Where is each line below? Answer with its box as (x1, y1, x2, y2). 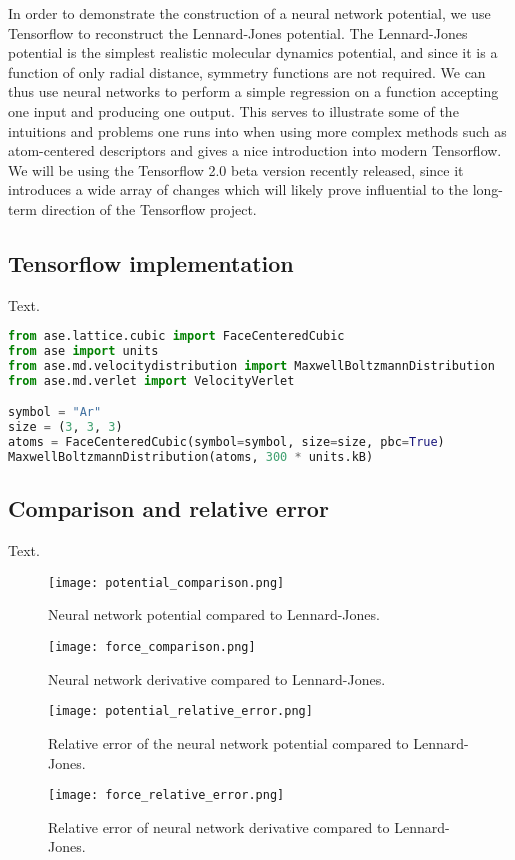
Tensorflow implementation (8, 247, 294, 278)
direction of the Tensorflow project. (41, 198, 257, 219)
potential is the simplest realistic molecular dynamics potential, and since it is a (8, 42, 498, 63)
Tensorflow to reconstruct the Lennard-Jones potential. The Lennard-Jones (8, 22, 468, 43)
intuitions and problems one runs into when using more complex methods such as (8, 120, 507, 141)
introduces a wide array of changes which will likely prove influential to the (8, 179, 468, 200)
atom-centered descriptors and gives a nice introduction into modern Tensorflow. (8, 140, 502, 161)
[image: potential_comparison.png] (48, 575, 285, 590)
